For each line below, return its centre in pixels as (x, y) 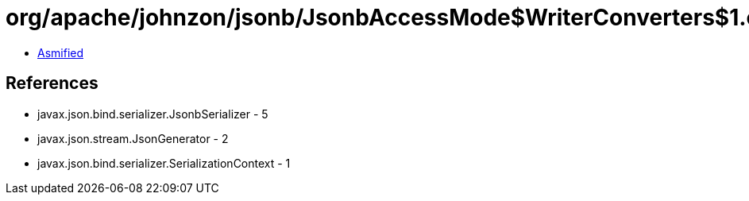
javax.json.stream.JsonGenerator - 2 (133, 138)
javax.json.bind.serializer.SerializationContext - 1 (164, 163)
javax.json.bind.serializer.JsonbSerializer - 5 (153, 114)
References (52, 83)
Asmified (61, 52)
